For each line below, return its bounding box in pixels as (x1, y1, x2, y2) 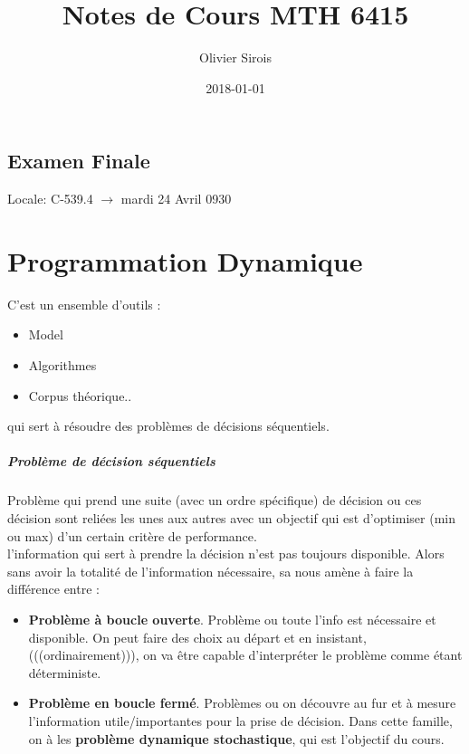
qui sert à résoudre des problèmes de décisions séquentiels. (7, 416, 330, 435)
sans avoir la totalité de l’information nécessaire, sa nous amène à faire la (7, 561, 414, 580)
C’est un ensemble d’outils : (7, 294, 161, 313)
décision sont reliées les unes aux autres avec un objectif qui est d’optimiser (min (7, 508, 455, 527)
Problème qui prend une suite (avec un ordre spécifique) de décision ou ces (7, 491, 422, 510)
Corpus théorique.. (28, 386, 132, 405)
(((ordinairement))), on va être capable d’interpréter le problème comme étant (28, 645, 463, 664)
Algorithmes (28, 356, 97, 375)
